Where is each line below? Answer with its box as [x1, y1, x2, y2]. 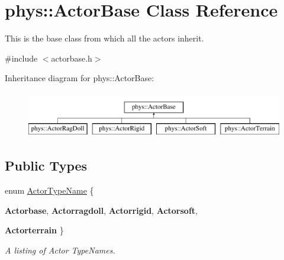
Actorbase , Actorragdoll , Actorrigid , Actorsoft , [5, 204, 198, 216]
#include [5, 52, 38, 64]
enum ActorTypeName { [5, 184, 94, 197]
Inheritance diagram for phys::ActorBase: [5, 72, 154, 84]
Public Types [5, 156, 88, 175]
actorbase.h [51, 52, 92, 64]
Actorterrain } [5, 224, 64, 236]
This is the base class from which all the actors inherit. [5, 32, 204, 44]
